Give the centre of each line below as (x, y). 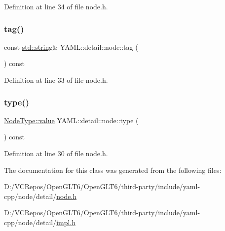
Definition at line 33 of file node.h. (56, 80)
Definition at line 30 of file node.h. (56, 153)
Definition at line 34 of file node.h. (56, 6)
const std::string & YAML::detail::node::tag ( (71, 47)
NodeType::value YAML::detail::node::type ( (71, 120)
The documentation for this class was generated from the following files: (113, 170)
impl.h (66, 222)
